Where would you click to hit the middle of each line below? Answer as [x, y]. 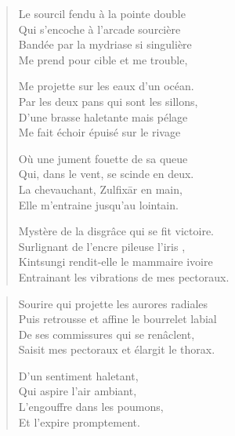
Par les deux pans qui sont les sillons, [108, 101]
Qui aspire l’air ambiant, [78, 391]
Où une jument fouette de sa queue [103, 158]
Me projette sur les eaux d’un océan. [106, 86]
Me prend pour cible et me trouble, [103, 59]
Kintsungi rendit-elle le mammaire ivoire [116, 262]
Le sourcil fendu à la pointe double [102, 13]
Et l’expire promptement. [79, 421]
